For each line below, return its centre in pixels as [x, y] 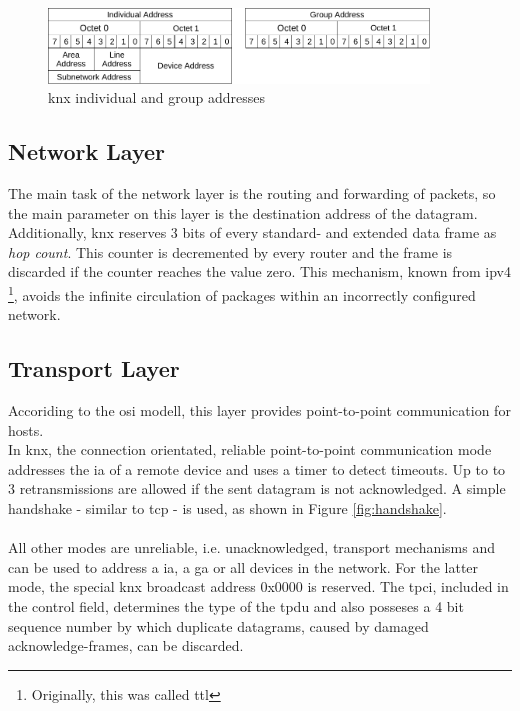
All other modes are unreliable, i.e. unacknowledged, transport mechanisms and [252, 547]
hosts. [26, 429]
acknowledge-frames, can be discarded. [126, 645]
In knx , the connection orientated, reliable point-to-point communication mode [250, 449]
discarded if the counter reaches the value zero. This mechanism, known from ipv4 [259, 271]
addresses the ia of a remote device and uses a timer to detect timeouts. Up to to [257, 468]
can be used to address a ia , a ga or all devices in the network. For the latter [243, 566]
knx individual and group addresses [156, 97]
